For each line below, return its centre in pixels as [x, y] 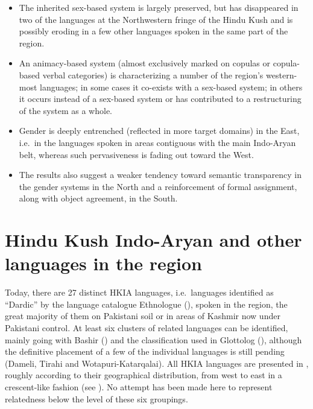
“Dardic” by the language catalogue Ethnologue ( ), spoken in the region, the [146, 304]
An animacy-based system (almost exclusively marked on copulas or [145, 63]
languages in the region [103, 263]
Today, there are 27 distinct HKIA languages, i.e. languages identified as [139, 292]
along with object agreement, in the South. [98, 198]
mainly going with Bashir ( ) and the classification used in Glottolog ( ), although [153, 339]
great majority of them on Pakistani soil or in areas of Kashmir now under [143, 316]
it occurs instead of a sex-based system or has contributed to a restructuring [160, 99]
